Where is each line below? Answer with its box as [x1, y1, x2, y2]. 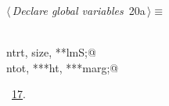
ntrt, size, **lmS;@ [6, 44, 96, 60]
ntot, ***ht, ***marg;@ [6, 59, 119, 75]
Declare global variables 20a [12, 2, 146, 18]
